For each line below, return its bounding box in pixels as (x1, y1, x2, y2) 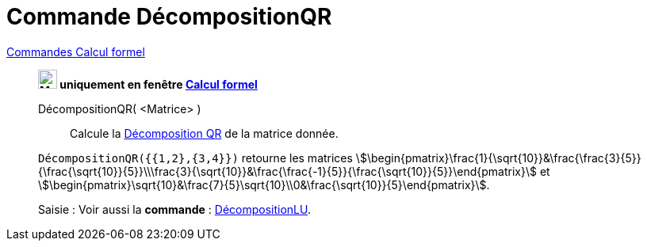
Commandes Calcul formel (6, 44, 145, 59)
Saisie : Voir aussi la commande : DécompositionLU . (38, 202, 312, 216)
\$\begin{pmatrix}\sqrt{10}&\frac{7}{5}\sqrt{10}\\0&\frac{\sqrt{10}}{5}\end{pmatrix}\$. (38, 177, 490, 192)
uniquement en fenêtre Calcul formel (59, 77, 258, 91)
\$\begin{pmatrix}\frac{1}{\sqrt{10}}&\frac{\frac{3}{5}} (355, 150, 641, 165)
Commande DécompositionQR (6, 3, 332, 30)
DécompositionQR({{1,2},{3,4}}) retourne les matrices (38, 150, 353, 165)
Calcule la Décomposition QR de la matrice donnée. (70, 126, 339, 140)
